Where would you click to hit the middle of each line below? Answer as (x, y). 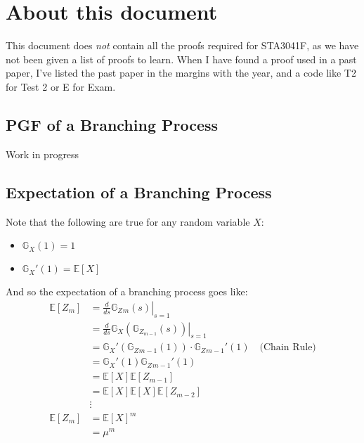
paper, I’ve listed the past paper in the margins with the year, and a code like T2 (181, 73)
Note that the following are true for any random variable (128, 221)
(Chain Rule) (288, 348)
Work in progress (43, 154)
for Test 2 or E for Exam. (61, 86)
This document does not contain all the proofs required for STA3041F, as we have (182, 45)
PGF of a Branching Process (112, 124)
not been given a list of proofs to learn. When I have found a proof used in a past (181, 59)
